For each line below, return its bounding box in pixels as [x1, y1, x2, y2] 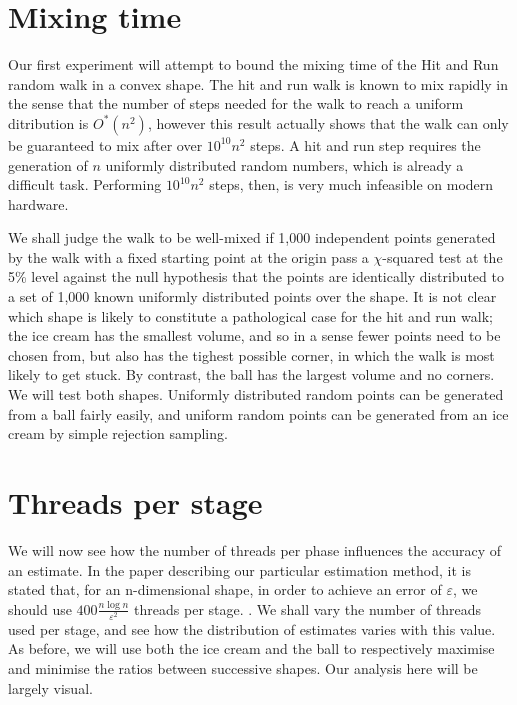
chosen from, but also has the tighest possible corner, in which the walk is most [8, 344, 495, 365]
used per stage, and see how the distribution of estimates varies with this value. [8, 618, 496, 639]
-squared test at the [382, 246, 503, 267]
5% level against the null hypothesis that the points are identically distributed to [8, 266, 504, 287]
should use [8, 598, 72, 619]
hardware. [8, 193, 69, 214]
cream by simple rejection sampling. [8, 423, 228, 444]
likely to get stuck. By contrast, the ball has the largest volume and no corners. [8, 364, 495, 385]
